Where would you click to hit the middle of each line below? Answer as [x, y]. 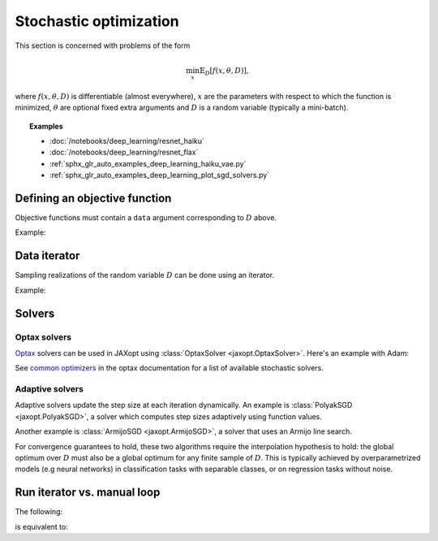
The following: [39, 512]
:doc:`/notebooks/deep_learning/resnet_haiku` [127, 141]
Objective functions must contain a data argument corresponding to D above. [146, 218]
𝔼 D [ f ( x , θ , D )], [224, 71]
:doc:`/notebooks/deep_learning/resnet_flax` [124, 152]
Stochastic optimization [97, 21]
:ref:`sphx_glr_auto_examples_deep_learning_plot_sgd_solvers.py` [160, 175]
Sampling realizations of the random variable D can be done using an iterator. [145, 275]
